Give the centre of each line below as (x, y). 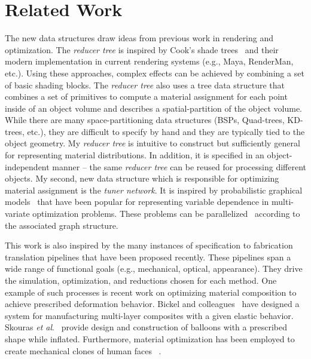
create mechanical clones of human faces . (83, 350)
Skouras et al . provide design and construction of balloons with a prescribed (146, 327)
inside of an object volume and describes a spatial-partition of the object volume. (154, 108)
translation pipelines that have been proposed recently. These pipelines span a (148, 257)
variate (17, 214)
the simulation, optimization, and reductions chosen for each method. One (141, 280)
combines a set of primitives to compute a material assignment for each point (146, 96)
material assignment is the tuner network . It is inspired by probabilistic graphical (154, 190)
